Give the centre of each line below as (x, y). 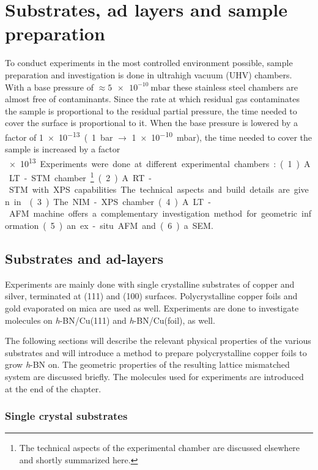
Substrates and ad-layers (84, 258)
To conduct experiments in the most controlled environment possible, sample (149, 63)
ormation (22, 225)
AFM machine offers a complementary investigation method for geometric (153, 213)
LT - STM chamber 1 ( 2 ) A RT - (80, 176)
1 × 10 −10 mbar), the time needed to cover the (222, 136)
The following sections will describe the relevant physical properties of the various (158, 341)
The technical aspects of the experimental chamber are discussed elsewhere (160, 448)
